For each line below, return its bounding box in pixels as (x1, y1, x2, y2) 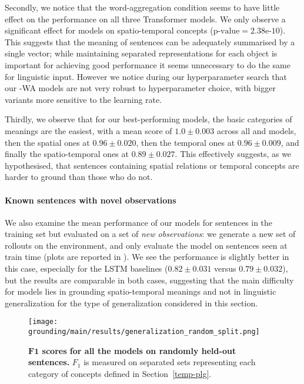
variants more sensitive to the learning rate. (5, 93, 162, 105)
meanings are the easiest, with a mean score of (5, 124, 172, 136)
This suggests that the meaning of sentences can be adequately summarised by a (5, 35, 295, 48)
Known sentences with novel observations (5, 193, 176, 206)
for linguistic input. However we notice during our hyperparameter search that (5, 70, 287, 82)
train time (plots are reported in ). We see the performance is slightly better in (5, 251, 289, 263)
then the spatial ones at (5, 136, 90, 148)
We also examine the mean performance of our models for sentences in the (5, 216, 273, 228)
